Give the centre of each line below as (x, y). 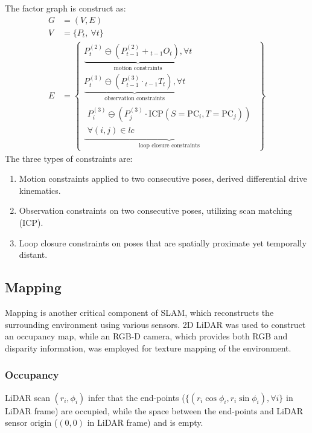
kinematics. (40, 190)
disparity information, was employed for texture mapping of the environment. (148, 348)
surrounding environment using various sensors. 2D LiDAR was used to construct (155, 324)
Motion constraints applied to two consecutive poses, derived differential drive (163, 178)
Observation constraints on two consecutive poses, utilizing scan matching (156, 210)
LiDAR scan (27, 397)
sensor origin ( (31, 422)
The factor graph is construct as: (65, 8)
